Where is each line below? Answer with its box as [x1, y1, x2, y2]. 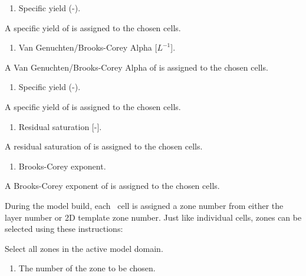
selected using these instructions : [5, 222, 123, 235]
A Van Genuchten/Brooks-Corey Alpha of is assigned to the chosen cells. [5, 61, 268, 73]
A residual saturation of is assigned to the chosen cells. [5, 140, 203, 152]
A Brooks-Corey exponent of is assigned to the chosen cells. [5, 179, 220, 192]
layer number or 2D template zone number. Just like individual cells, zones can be [5, 211, 302, 223]
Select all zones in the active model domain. [5, 242, 163, 254]
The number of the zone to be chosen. [18, 262, 156, 274]
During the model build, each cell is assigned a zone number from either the [5, 199, 284, 211]
